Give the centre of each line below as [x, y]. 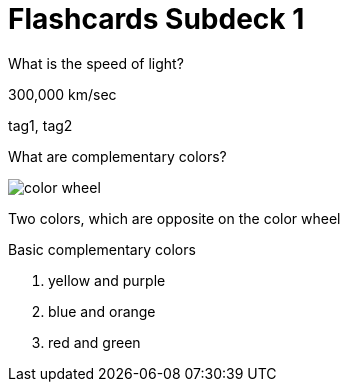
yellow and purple [107, 280]
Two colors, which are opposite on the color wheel [174, 218]
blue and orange [102, 311]
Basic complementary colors [102, 249]
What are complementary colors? [117, 156]
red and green [94, 342]
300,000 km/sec [62, 94]
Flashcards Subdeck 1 [156, 19]
